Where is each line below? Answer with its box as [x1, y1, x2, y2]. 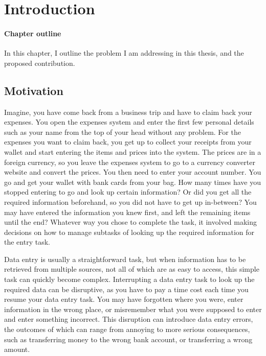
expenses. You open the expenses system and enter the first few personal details [4, 116, 254, 127]
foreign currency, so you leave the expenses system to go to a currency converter [4, 156, 255, 167]
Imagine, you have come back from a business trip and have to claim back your [4, 106, 252, 117]
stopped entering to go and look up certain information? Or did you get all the [4, 186, 252, 197]
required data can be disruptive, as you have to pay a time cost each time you [4, 283, 249, 294]
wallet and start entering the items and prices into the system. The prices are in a [4, 146, 261, 157]
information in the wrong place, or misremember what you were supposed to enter [4, 303, 262, 314]
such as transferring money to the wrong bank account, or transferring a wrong [4, 334, 253, 344]
